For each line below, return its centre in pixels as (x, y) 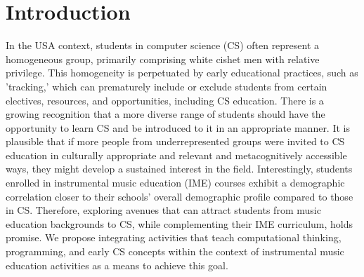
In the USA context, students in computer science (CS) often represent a (163, 45)
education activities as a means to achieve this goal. (117, 265)
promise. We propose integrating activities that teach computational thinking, (174, 237)
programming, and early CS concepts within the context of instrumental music (175, 251)
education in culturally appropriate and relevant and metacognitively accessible (176, 155)
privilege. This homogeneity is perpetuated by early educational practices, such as (182, 73)
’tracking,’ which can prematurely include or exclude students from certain (167, 86)
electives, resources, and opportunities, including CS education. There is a (165, 100)
